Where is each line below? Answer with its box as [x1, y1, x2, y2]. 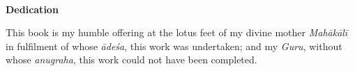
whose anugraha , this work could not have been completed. [6, 52, 257, 67]
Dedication [6, 1, 59, 16]
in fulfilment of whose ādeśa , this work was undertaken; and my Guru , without [6, 38, 342, 53]
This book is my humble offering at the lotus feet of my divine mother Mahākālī [6, 25, 348, 40]
